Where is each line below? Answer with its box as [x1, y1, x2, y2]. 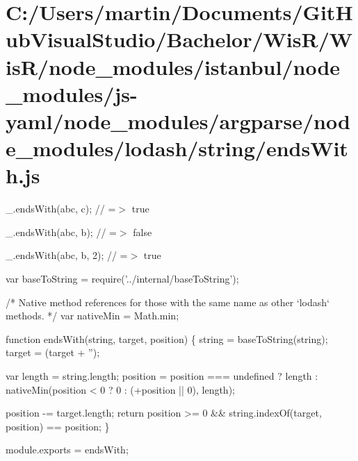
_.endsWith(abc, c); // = [6, 201, 116, 216]
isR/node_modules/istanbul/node [6, 52, 341, 81]
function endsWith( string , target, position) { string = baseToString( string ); [6, 331, 328, 346]
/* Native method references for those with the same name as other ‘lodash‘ [6, 294, 329, 309]
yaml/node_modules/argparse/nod [6, 106, 350, 135]
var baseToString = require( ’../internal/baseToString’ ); [6, 271, 239, 286]
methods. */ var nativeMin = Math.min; [6, 308, 179, 323]
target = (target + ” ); [6, 345, 100, 360]
